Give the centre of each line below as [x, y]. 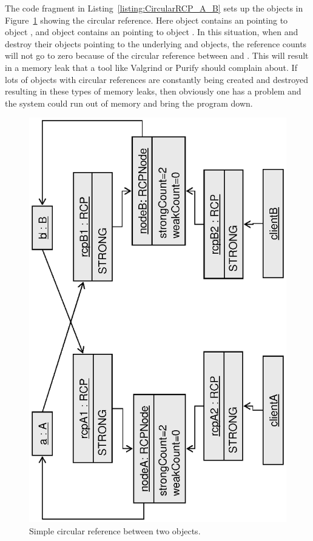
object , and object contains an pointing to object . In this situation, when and [152, 32]
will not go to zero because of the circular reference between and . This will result [157, 55]
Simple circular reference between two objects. [115, 530]
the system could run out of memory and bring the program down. [129, 103]
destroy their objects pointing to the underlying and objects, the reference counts [156, 43]
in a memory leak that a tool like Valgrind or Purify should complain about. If [151, 67]
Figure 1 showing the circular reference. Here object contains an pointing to [146, 20]
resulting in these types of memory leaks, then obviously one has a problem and [153, 91]
